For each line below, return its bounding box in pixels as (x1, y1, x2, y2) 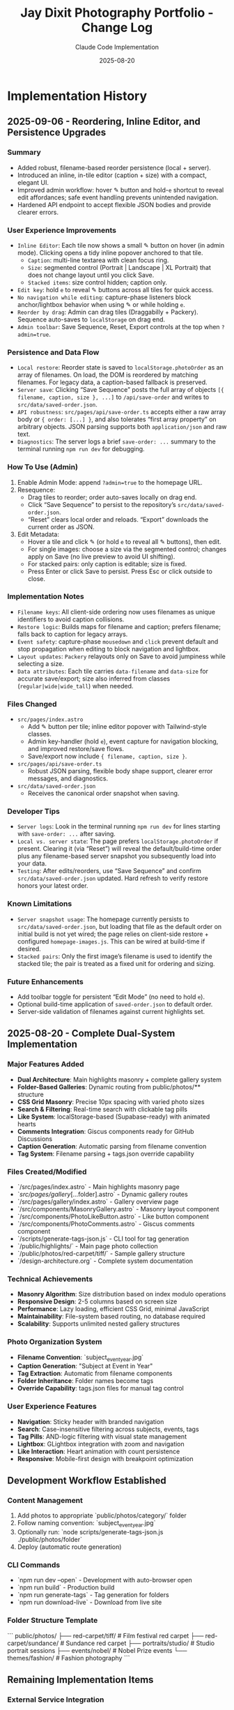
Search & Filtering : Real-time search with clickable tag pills (17, 1105, 188, 1113)
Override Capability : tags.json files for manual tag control (17, 1384, 185, 1393)
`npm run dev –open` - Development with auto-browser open (17, 1576, 193, 1584)
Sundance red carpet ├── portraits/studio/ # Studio (65, 1639, 214, 1647)
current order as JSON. (27, 522, 95, 531)
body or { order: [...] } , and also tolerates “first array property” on (17, 415, 217, 423)
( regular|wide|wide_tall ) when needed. (17, 681, 134, 690)
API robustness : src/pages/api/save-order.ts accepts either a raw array (17, 408, 226, 416)
